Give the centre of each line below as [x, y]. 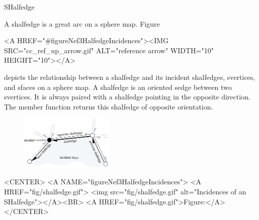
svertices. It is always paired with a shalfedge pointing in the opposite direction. [127, 97]
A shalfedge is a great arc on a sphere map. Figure [82, 23]
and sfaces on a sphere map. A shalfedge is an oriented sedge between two [118, 87]
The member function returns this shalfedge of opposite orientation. [109, 106]
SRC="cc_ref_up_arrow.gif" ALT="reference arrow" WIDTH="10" [109, 50]
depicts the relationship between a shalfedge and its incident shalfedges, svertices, [130, 77]
